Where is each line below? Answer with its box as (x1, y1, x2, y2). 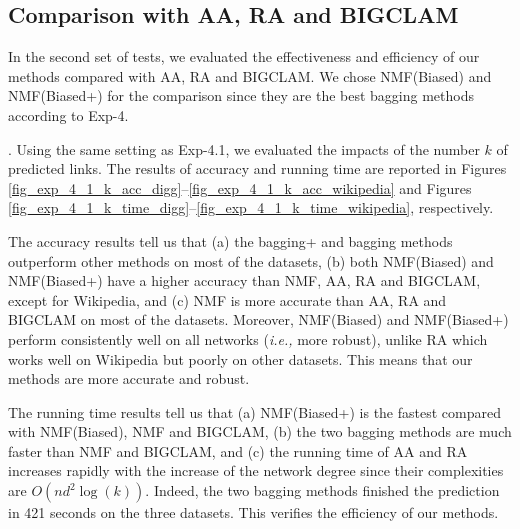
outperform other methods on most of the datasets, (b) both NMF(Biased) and (8, 250, 494, 271)
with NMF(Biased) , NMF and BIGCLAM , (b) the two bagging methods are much (8, 421, 512, 442)
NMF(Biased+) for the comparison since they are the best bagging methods (8, 85, 474, 106)
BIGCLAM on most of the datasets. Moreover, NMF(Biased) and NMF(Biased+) (8, 309, 509, 330)
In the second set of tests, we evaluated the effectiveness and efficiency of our (8, 46, 480, 67)
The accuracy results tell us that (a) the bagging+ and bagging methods (8, 230, 453, 251)
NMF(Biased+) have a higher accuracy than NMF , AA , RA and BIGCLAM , (8, 270, 481, 291)
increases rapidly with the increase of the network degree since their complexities (8, 460, 504, 481)
